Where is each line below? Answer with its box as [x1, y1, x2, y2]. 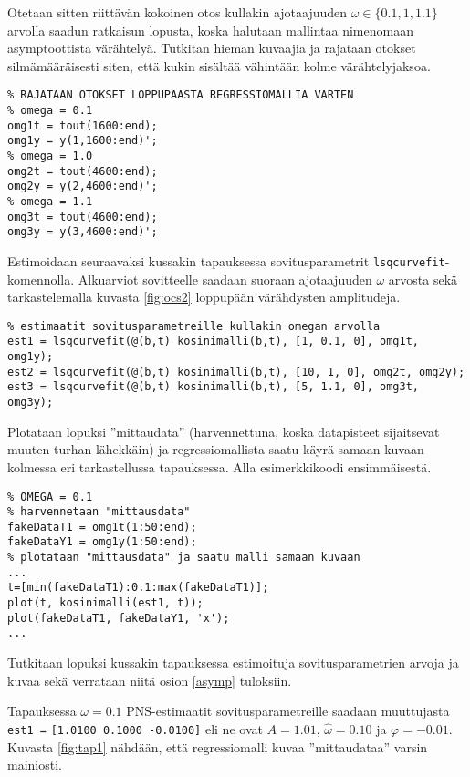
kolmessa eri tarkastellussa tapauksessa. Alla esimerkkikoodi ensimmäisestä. [7, 457, 432, 476]
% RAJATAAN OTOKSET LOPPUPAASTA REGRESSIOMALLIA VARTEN [7, 88, 354, 102]
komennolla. [7, 269, 75, 288]
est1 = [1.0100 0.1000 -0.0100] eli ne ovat [7, 719, 263, 738]
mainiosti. [7, 755, 62, 774]
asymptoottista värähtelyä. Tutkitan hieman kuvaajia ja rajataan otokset [7, 38, 416, 57]
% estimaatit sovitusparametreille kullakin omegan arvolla [7, 319, 381, 333]
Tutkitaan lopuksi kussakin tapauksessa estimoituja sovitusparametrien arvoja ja [7, 653, 459, 672]
